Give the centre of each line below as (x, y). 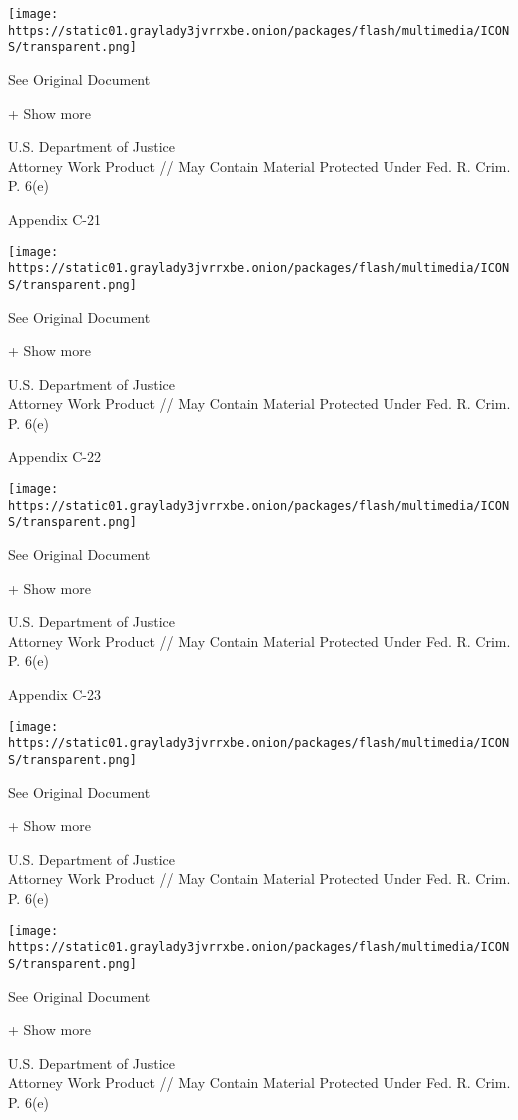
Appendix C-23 (54, 694)
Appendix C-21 (54, 218)
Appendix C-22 (54, 456)
